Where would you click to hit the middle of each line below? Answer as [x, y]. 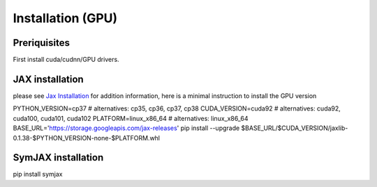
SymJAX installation [58, 157]
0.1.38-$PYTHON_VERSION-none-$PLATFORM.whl [87, 138]
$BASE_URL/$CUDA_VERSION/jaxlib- [295, 128]
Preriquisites [41, 43]
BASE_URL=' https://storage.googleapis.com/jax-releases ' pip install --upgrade [126, 128]
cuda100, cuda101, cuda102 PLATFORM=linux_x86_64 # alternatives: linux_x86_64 [131, 118]
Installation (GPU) [65, 18]
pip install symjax [38, 174]
